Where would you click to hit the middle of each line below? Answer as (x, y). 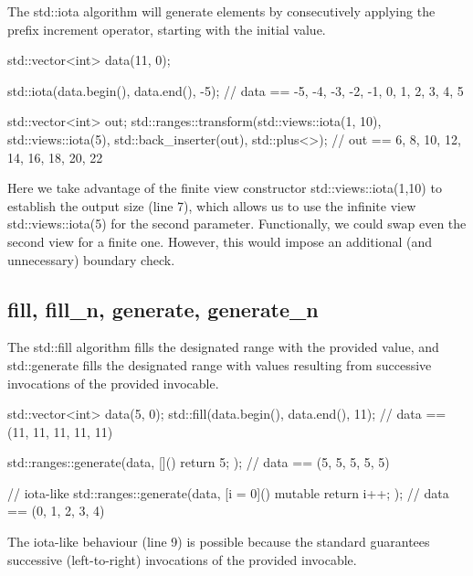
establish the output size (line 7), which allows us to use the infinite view (212, 205)
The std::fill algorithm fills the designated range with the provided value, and (223, 347)
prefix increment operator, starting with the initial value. (167, 29)
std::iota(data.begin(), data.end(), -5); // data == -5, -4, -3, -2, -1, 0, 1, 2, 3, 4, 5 (236, 90)
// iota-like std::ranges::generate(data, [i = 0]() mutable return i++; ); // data (228, 492)
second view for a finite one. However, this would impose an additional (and (220, 241)
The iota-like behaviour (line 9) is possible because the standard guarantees (219, 542)
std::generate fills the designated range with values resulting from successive (220, 364)
